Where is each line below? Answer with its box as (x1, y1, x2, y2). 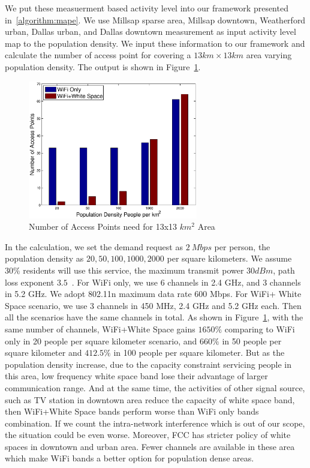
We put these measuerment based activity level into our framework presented (5, 2, 288, 14)
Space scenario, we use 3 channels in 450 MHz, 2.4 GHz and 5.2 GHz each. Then (5, 299, 302, 311)
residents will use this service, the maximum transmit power (23, 263, 244, 276)
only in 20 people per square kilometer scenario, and (5, 334, 197, 347)
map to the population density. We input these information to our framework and (5, 37, 305, 49)
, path (273, 263, 295, 276)
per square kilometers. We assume (167, 252, 292, 265)
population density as (5, 252, 84, 265)
